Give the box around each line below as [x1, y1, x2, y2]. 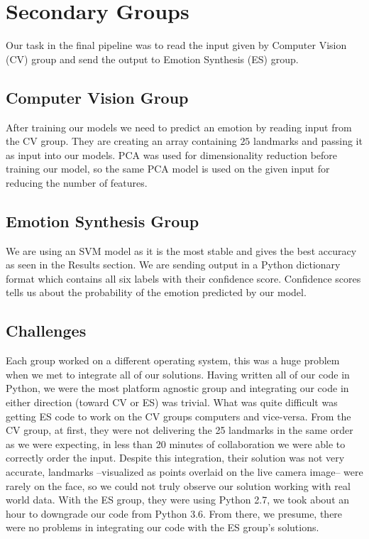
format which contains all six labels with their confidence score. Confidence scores [6, 271, 361, 285]
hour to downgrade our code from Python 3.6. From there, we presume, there [6, 506, 343, 521]
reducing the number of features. [6, 175, 148, 190]
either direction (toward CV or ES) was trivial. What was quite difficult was [6, 395, 338, 410]
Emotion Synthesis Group [6, 209, 199, 232]
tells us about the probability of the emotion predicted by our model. [6, 285, 307, 300]
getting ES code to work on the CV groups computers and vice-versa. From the [6, 408, 351, 423]
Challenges [6, 320, 87, 342]
